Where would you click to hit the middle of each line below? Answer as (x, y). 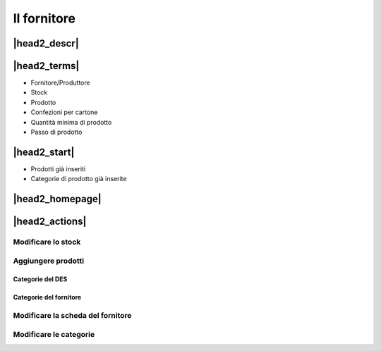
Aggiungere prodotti (49, 261)
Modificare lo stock (47, 242)
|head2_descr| (46, 43)
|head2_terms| (46, 66)
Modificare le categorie (54, 334)
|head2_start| (44, 152)
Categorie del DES (40, 279)
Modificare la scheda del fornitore (72, 316)
